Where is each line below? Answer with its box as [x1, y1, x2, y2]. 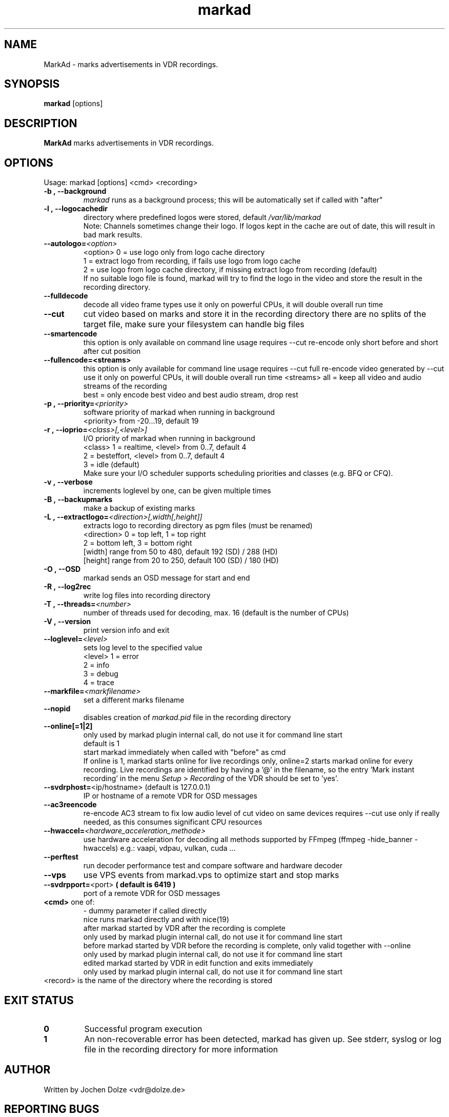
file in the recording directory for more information [84, 1044, 278, 1054]
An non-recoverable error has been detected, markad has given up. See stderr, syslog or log [84, 1033, 441, 1044]
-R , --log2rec [44, 582, 91, 591]
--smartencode [44, 329, 97, 338]
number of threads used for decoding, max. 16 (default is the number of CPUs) [83, 608, 349, 617]
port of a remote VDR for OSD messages [83, 889, 220, 898]
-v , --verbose [44, 477, 93, 487]
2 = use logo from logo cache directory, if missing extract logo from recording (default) [83, 265, 377, 274]
